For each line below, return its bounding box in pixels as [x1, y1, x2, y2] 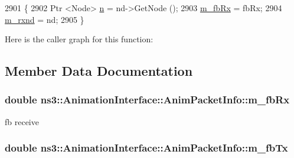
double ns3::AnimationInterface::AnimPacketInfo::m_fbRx [5, 92, 290, 107]
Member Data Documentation [5, 62, 193, 80]
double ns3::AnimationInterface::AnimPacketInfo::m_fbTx [5, 140, 288, 155]
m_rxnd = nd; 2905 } [5, 13, 84, 25]
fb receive [5, 115, 39, 127]
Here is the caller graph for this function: [5, 33, 153, 45]
